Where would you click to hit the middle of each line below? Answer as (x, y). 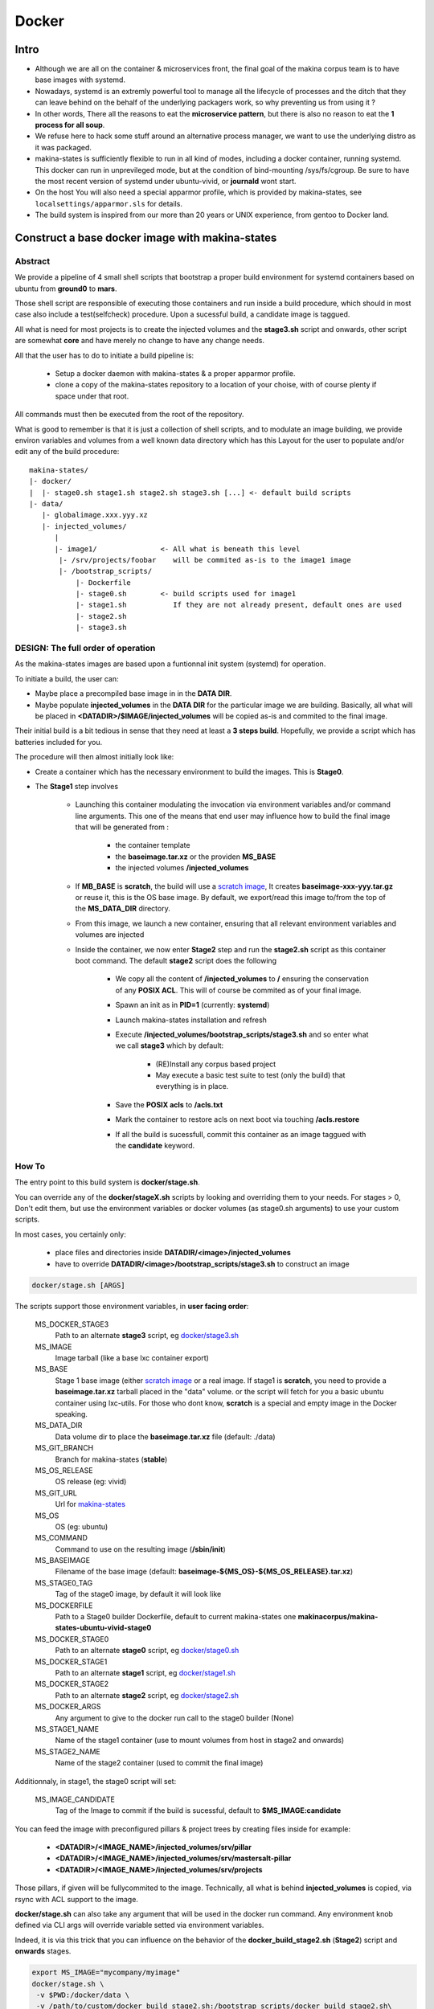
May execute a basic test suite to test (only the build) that (250, 1075)
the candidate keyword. (155, 1146)
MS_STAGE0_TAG (64, 1582)
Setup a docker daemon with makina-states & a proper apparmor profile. (175, 374)
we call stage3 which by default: (170, 1045)
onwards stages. (43, 1951)
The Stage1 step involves (77, 786)
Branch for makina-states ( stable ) (111, 1459)
